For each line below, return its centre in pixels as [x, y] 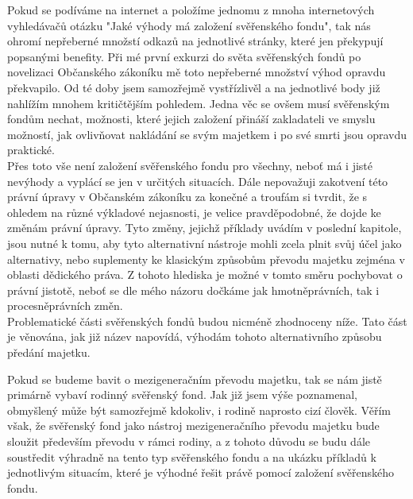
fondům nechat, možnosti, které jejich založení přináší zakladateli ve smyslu [191, 119]
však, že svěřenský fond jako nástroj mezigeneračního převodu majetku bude [193, 426]
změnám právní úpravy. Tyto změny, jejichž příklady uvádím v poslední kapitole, [205, 228]
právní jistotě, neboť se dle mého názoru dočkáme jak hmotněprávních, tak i [193, 290]
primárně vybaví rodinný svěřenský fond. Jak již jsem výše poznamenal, [182, 395]
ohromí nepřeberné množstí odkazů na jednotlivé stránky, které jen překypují [195, 41]
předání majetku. [49, 352]
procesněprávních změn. [65, 306]
